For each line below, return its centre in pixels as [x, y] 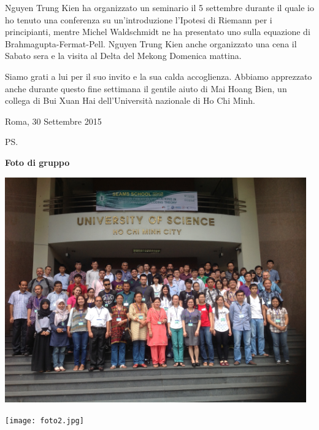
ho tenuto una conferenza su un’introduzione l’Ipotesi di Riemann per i [139, 19]
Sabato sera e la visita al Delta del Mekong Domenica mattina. [123, 56]
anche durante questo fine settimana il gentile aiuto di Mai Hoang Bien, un [146, 88]
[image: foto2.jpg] [44, 420]
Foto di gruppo [37, 162]
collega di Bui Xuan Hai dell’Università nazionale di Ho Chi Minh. [130, 100]
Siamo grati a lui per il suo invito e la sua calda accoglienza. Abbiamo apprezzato [159, 76]
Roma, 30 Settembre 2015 [53, 121]
